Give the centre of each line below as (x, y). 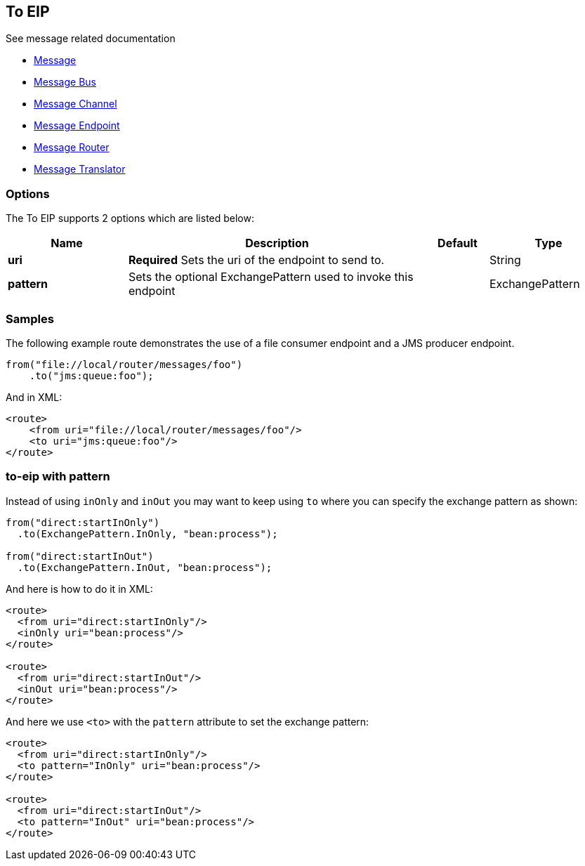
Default (458, 243)
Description (277, 243)
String (505, 260)
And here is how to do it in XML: (79, 589)
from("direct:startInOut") (80, 556)
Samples (30, 319)
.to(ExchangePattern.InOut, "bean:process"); (145, 567)
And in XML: (34, 397)
